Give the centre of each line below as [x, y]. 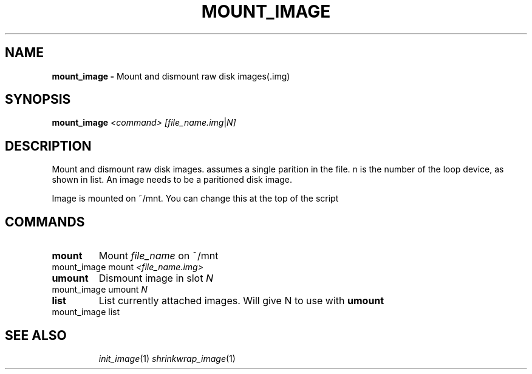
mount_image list [86, 312]
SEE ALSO [36, 335]
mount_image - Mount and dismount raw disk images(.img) [171, 76]
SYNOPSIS [38, 100]
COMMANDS [45, 222]
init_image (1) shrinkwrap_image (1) [167, 358]
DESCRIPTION [48, 146]
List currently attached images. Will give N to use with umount [241, 301]
